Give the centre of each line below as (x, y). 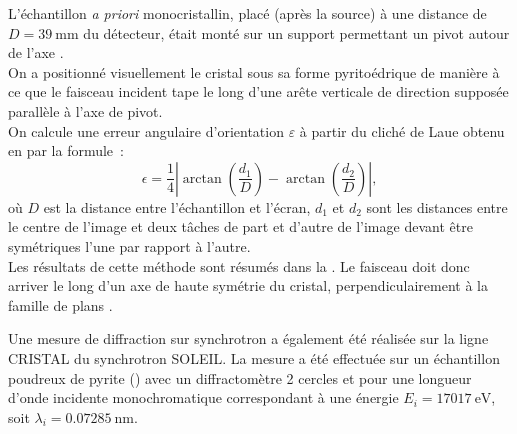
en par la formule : (66, 150)
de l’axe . (36, 52)
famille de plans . (60, 304)
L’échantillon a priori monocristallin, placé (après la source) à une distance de (247, 13)
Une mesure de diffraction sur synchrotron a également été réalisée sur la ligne (248, 338)
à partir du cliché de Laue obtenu (402, 130)
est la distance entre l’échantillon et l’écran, (177, 206)
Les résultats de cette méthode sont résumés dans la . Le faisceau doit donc (239, 265)
